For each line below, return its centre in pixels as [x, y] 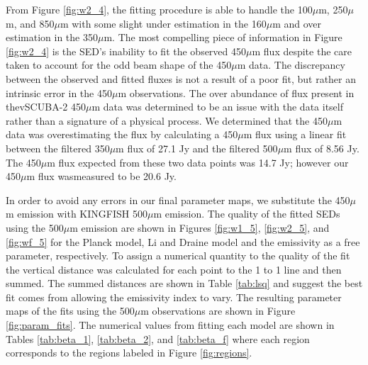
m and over [297, 23]
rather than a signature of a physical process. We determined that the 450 [167, 120]
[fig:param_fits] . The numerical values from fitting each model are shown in [170, 325]
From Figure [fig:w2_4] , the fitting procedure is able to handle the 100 [159, 9]
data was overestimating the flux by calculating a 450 [122, 134]
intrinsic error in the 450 [59, 92]
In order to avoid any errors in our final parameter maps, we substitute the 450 [178, 200]
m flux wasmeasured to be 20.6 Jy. [101, 176]
